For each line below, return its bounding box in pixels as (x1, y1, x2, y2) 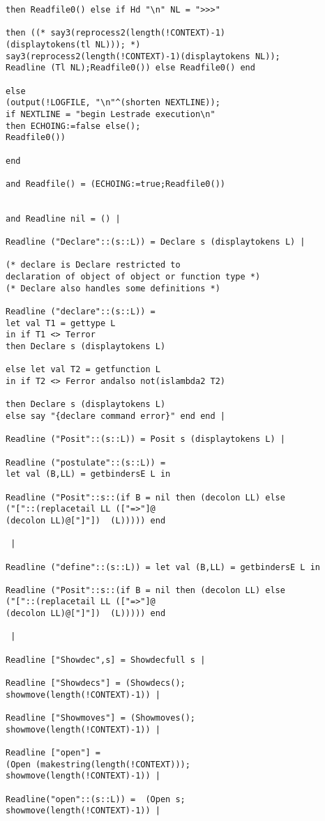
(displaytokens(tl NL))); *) (6, 39, 141, 49)
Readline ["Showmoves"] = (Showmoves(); (6, 713, 196, 723)
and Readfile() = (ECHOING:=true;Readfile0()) (6, 178, 225, 189)
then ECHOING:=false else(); (6, 121, 141, 131)
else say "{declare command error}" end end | (6, 410, 225, 421)
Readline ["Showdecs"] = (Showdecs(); (6, 678, 186, 689)
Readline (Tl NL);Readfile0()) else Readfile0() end (6, 63, 255, 73)
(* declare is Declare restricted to (6, 260, 181, 270)
